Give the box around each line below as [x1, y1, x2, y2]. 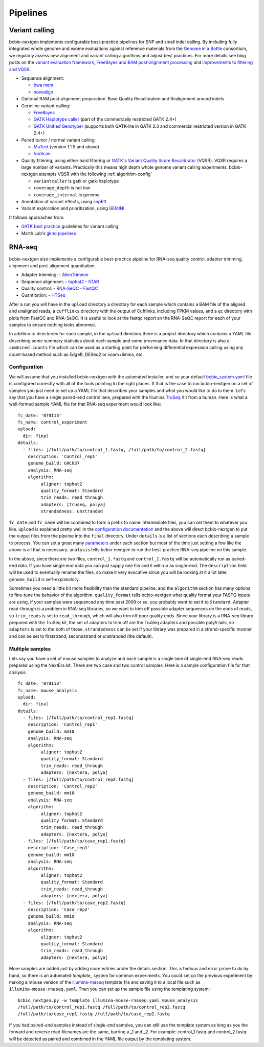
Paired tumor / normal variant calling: [21, 137, 96, 143]
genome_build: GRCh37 [27, 461, 80, 466]
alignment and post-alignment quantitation [9, 262, 95, 269]
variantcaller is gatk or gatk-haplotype [33, 178, 119, 184]
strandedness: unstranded [41, 509, 103, 514]
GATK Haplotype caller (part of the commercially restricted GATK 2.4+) [33, 116, 177, 122]
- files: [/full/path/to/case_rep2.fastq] [22, 900, 127, 906]
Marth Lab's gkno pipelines [21, 230, 76, 236]
